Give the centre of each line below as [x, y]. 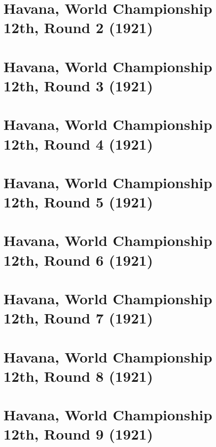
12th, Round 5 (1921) [78, 202]
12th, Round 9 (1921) [78, 434]
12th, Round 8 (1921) [78, 376]
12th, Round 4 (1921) [78, 143]
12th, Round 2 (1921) [78, 27]
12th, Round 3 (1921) [78, 85]
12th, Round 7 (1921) [78, 318]
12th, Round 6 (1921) [78, 260]
